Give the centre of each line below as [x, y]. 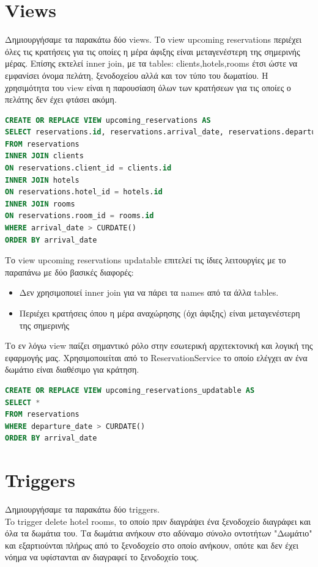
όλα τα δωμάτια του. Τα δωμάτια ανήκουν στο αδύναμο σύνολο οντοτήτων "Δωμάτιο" [159, 533]
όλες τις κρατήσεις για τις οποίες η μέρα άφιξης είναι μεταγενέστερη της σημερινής [153, 51]
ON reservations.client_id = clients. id [88, 168]
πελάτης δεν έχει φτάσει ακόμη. [61, 99]
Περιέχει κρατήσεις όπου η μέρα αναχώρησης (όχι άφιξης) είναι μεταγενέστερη [160, 313]
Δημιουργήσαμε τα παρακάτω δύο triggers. [82, 509]
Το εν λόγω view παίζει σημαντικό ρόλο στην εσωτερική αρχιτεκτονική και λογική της [159, 346]
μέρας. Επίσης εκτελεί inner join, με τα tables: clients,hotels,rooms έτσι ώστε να [151, 63]
